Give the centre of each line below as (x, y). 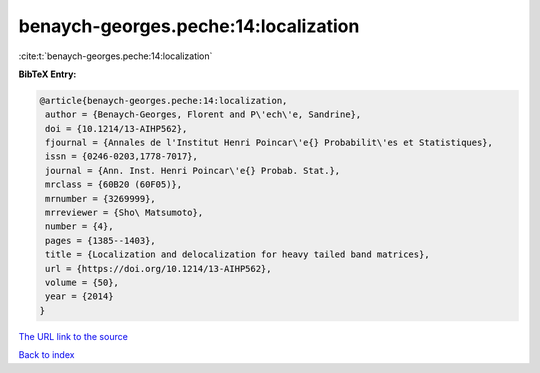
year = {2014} (79, 296)
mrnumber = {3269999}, (101, 198)
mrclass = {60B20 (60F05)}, (114, 184)
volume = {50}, (82, 282)
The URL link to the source (73, 336)
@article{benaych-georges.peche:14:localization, (163, 100)
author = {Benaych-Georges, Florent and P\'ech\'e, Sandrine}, (203, 114)
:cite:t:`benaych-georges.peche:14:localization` (115, 56)
